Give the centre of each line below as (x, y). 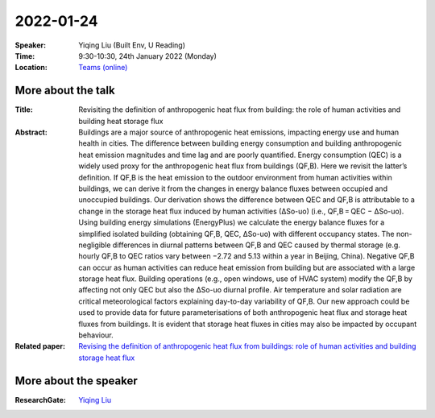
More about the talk (65, 91)
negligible (95, 245)
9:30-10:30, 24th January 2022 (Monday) (148, 56)
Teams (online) (103, 68)
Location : (31, 68)
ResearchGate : (40, 399)
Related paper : (40, 346)
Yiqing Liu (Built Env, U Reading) (132, 45)
